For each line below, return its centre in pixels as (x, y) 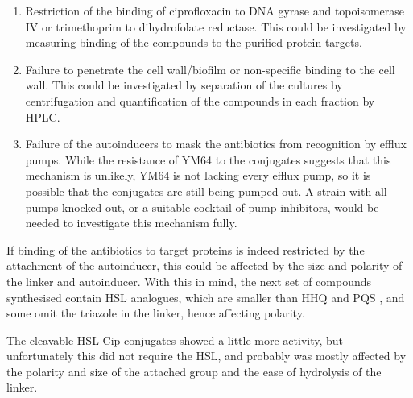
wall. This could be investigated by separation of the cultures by (184, 85)
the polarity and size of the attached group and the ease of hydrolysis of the (194, 371)
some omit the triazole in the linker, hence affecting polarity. (156, 313)
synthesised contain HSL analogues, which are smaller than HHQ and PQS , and (206, 297)
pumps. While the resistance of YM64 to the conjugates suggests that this (208, 159)
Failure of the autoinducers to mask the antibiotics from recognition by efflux (216, 144)
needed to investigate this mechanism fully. (131, 223)
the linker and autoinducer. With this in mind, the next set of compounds (189, 281)
